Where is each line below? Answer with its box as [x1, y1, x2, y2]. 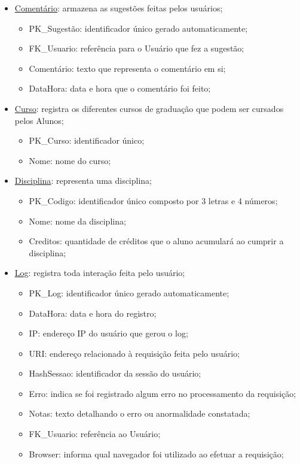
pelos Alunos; [14, 114, 64, 126]
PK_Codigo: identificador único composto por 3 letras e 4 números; [29, 194, 278, 207]
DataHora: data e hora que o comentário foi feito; [29, 82, 211, 95]
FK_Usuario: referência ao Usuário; [29, 427, 161, 440]
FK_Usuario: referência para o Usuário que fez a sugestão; [29, 42, 244, 54]
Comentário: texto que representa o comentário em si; [29, 62, 226, 74]
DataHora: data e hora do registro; [29, 307, 157, 319]
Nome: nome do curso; [29, 154, 111, 166]
